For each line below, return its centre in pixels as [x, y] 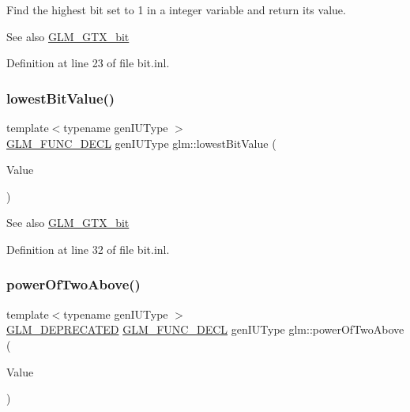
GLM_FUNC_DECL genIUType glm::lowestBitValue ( [141, 143]
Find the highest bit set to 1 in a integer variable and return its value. [176, 9]
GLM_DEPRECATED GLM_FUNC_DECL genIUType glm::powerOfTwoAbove [205, 329]
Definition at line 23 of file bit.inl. [88, 63]
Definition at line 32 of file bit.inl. [88, 249]
